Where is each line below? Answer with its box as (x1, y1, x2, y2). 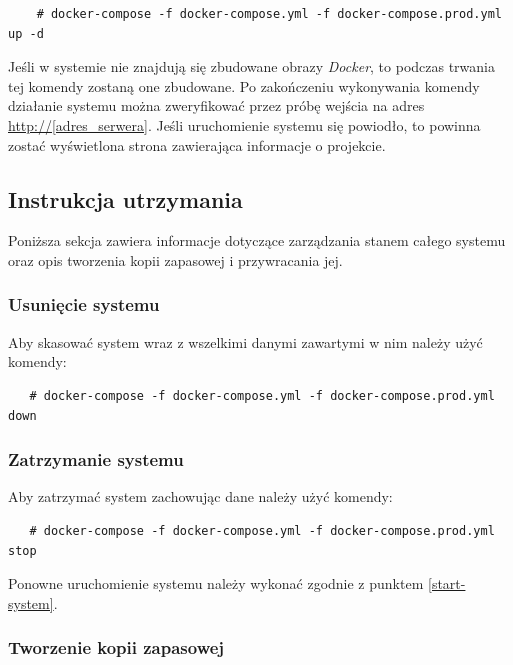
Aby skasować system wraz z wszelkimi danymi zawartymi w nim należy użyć (8, 331, 483, 352)
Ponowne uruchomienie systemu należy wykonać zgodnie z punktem (8, 573, 424, 594)
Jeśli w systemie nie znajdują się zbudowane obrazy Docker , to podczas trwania (8, 56, 495, 77)
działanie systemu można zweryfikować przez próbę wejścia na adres (8, 95, 425, 116)
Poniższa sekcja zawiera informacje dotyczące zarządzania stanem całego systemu (8, 230, 506, 251)
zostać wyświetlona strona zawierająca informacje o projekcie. (8, 134, 386, 155)
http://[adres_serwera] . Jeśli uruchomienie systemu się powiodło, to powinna (8, 114, 481, 135)
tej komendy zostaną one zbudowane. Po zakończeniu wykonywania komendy (8, 75, 480, 96)
